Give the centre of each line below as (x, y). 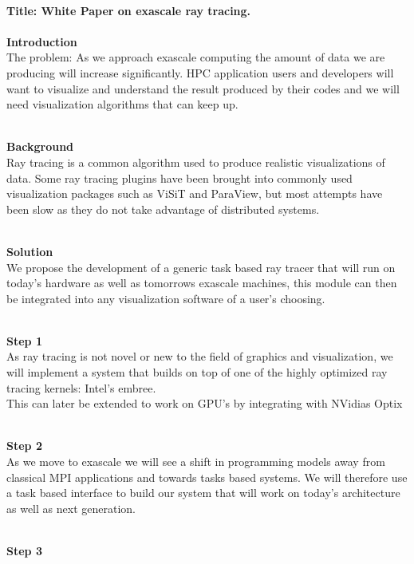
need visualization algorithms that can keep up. (122, 104)
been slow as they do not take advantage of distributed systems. (163, 209)
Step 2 (24, 446)
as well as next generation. (71, 508)
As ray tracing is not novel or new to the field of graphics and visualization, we (200, 356)
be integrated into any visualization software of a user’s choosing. (166, 298)
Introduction (42, 41)
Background (40, 146)
